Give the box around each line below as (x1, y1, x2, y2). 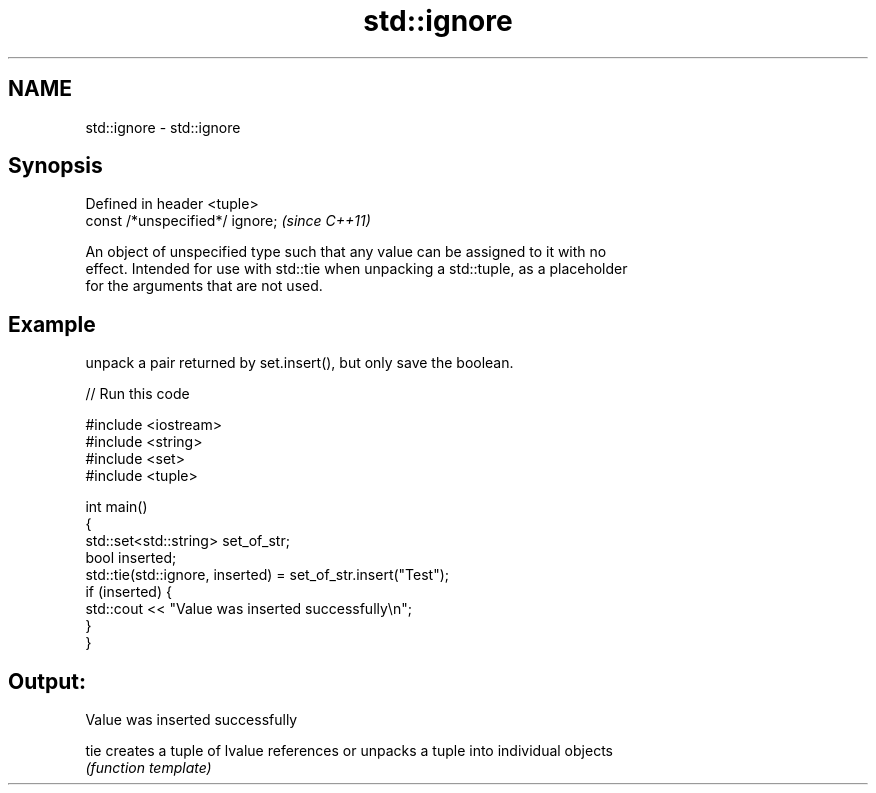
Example (8, 311, 96, 337)
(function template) (85, 759, 212, 777)
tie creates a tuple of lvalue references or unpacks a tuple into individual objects (85, 742, 613, 760)
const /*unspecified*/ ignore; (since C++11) (85, 212, 371, 230)
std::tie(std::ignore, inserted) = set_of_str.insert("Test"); (85, 566, 450, 584)
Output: (8, 668, 86, 694)
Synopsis (8, 153, 103, 179)
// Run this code (85, 385, 190, 403)
